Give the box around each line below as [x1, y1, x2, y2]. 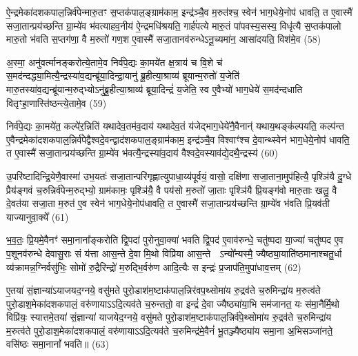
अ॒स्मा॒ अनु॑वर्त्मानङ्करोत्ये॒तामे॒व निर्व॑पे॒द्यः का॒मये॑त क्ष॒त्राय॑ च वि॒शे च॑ [6, 55, 223, 69]
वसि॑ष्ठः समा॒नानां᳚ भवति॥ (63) [6, 337, 109, 351]
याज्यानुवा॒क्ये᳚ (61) [6, 209, 69, 224]
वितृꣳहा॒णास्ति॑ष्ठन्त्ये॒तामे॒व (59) [6, 95, 107, 110]
